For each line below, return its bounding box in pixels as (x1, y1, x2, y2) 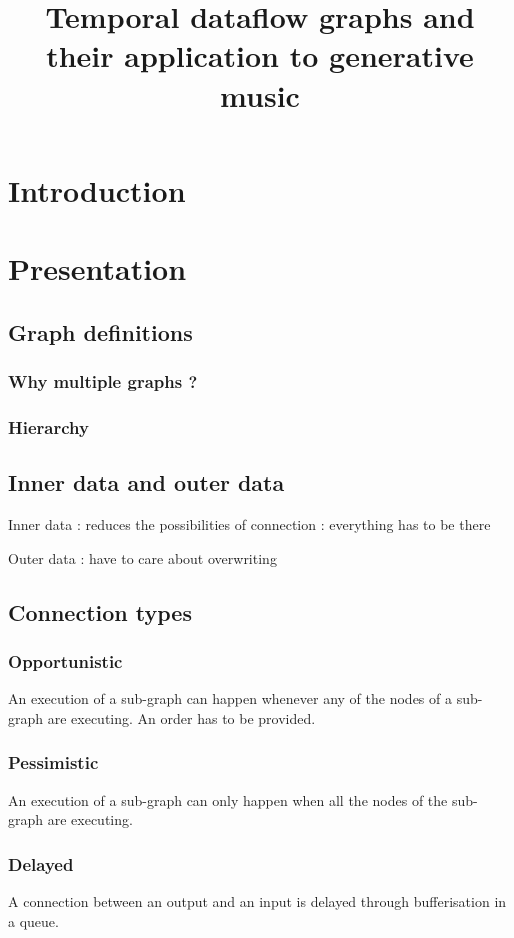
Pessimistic (8, 750, 99, 775)
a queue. (8, 910, 59, 931)
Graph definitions (8, 316, 193, 347)
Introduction (8, 169, 186, 210)
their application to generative (46, 35, 474, 76)
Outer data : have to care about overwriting (8, 547, 277, 568)
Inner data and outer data (8, 467, 285, 498)
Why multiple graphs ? (8, 369, 198, 394)
